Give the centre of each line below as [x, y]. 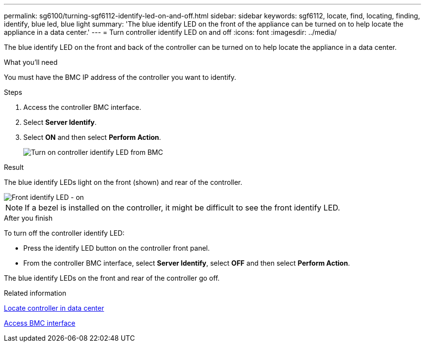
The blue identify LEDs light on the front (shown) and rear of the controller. [123, 182]
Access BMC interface [40, 323]
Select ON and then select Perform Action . [92, 137]
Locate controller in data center [54, 308]
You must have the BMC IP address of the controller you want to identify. [120, 77]
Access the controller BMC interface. [82, 107]
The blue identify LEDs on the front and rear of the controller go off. [112, 278]
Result [14, 167]
